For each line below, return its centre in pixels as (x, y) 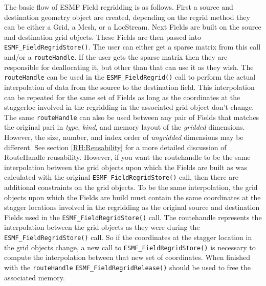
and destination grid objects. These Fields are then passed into (103, 37)
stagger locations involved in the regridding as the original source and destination (132, 207)
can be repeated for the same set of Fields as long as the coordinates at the (122, 97)
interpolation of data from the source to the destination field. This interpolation (129, 87)
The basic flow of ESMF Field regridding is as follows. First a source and (119, 7)
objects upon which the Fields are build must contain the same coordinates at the (132, 197)
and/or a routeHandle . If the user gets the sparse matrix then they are (116, 57)
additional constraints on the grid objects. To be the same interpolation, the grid (131, 187)
